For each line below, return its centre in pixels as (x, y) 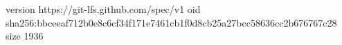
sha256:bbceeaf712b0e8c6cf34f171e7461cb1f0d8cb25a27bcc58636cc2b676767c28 (171, 22)
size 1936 (25, 36)
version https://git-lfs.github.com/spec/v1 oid (103, 9)
